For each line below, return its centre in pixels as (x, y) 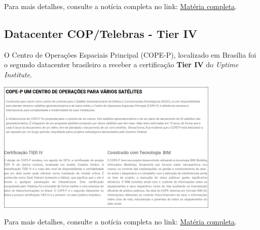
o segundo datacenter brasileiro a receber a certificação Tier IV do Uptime (121, 64)
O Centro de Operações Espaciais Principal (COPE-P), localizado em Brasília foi (130, 54)
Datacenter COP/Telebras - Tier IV (101, 33)
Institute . (18, 74)
